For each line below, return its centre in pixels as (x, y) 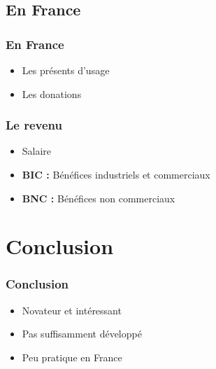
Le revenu (34, 125)
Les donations (52, 93)
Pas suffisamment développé (82, 334)
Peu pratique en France (72, 357)
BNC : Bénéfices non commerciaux (99, 198)
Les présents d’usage (66, 70)
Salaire (37, 151)
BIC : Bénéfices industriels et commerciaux (116, 174)
